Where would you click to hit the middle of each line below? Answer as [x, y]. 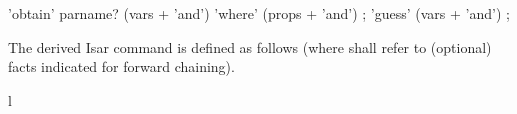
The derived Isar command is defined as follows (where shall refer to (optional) [250, 46]
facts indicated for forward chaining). [121, 66]
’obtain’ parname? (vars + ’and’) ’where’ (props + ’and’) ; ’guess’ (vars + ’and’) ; [259, 13]
